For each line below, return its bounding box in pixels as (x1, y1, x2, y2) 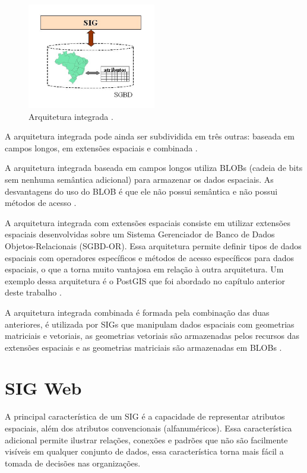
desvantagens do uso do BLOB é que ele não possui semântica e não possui (5, 185, 278, 197)
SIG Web (5, 376, 82, 400)
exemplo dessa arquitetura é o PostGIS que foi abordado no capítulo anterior (5, 274, 286, 287)
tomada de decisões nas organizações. (5, 456, 141, 469)
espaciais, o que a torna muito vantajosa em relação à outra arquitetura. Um (5, 263, 284, 275)
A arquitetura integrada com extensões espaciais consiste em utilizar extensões (5, 216, 290, 228)
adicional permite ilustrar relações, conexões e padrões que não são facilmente (5, 433, 288, 446)
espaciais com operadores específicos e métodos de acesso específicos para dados (5, 251, 294, 264)
